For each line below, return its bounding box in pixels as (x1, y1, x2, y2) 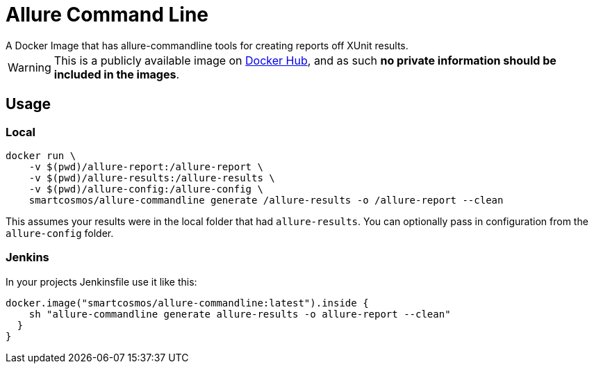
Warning (8, 60, 51, 74)
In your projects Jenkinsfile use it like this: (6, 275, 197, 288)
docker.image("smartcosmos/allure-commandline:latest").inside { (6, 297, 369, 309)
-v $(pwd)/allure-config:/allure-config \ (28, 183, 263, 195)
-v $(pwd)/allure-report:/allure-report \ (28, 161, 263, 172)
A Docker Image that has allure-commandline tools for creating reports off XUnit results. (6, 39, 409, 51)
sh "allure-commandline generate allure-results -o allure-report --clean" (28, 308, 451, 320)
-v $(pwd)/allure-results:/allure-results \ (28, 172, 275, 183)
